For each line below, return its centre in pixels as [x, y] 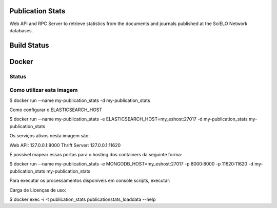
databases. [21, 30]
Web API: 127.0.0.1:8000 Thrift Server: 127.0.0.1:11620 [65, 145]
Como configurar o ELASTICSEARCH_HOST [56, 110]
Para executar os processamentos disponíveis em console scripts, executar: [90, 181]
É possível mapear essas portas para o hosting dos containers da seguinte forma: [96, 154]
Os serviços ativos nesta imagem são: [50, 136]
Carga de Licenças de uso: [38, 190]
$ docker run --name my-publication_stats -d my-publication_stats [80, 100]
